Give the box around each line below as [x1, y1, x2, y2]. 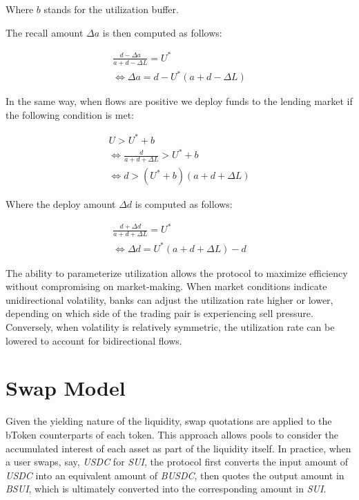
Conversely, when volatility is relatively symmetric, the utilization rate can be [6, 320, 335, 334]
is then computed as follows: [102, 25, 222, 39]
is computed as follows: [135, 197, 233, 211]
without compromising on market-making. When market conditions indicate [6, 279, 327, 294]
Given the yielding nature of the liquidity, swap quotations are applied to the [6, 414, 332, 428]
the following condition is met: [6, 107, 134, 122]
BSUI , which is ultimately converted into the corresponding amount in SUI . [6, 481, 327, 496]
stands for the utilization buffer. [43, 2, 179, 16]
